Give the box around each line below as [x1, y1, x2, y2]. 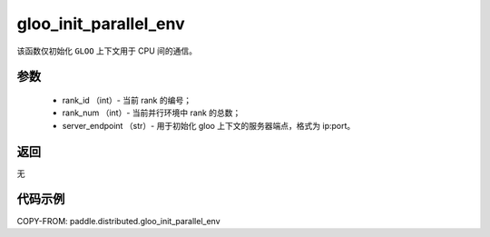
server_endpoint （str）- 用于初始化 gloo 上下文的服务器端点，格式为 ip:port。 [62, 120, 356, 131]
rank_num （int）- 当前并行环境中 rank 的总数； [62, 107, 241, 118]
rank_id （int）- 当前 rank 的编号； [62, 94, 192, 105]
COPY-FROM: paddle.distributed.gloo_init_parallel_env [16, 215, 221, 226]
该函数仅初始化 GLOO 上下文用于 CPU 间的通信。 [16, 45, 198, 56]
